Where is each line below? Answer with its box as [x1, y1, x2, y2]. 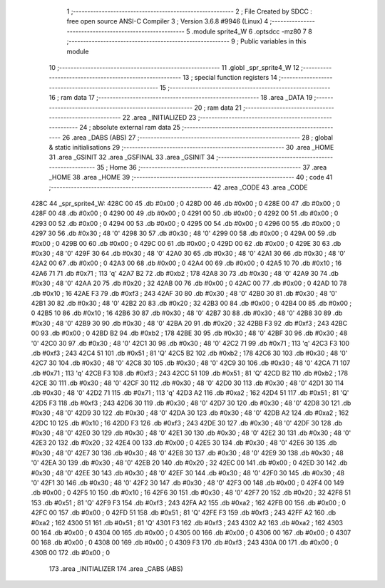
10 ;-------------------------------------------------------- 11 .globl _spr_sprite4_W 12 [48, 63, 299, 71]
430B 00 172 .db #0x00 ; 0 [31, 548, 111, 557]
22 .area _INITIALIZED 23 [122, 113, 197, 121]
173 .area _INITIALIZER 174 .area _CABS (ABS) [48, 564, 183, 573]
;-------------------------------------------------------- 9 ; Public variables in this [66, 37, 307, 46]
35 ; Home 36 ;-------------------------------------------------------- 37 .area [96, 163, 327, 171]
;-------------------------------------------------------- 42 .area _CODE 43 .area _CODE [48, 182, 308, 192]
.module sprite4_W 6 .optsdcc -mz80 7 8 [191, 27, 313, 36]
